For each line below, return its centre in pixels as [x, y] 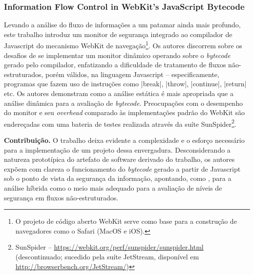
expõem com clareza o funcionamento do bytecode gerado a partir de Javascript [122, 168]
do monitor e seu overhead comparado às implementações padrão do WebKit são [124, 112]
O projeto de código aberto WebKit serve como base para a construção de [126, 221]
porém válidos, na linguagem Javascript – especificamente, [132, 74]
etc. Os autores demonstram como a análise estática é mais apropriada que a [119, 93]
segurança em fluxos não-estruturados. [61, 197]
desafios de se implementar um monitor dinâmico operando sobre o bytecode [117, 55]
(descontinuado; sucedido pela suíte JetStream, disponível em [107, 256]
